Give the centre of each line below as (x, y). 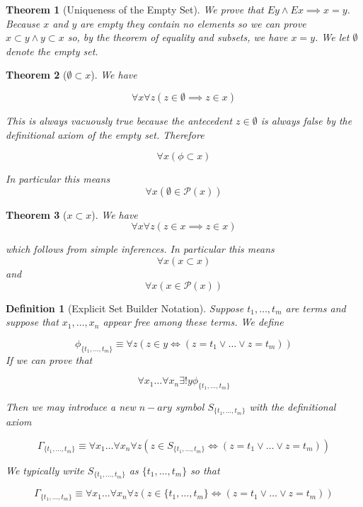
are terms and (316, 308)
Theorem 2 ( (36, 75)
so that (205, 470)
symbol (190, 406)
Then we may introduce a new (71, 406)
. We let (332, 37)
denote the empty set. (52, 51)
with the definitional (293, 406)
